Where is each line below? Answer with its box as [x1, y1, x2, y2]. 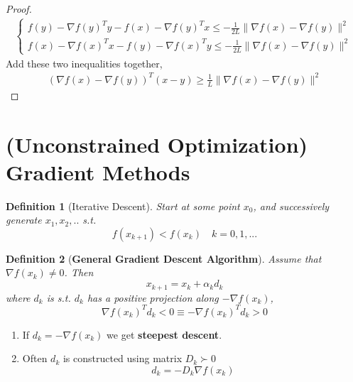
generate [6, 212, 42, 227]
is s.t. [46, 290, 71, 305]
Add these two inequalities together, [6, 55, 163, 70]
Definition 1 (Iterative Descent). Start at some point [6, 198, 240, 213]
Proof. [6, 1, 32, 16]
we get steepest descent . [107, 327, 222, 342]
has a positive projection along [87, 290, 219, 305]
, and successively [253, 198, 330, 213]
